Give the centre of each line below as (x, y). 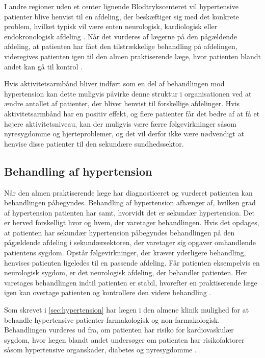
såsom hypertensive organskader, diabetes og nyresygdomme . (100, 350)
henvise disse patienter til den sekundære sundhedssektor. (94, 143)
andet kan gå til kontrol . (44, 66)
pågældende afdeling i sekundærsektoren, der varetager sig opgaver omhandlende (130, 242)
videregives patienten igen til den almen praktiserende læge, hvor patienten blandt (132, 56)
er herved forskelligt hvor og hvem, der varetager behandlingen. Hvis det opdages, (132, 222)
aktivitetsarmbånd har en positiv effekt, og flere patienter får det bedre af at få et (132, 113)
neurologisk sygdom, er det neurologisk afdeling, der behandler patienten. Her (126, 272)
